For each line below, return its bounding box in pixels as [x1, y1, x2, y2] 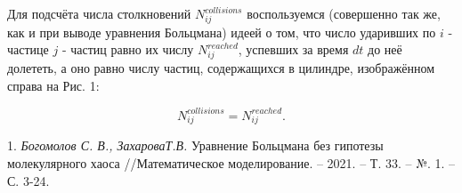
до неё [368, 40, 402, 59]
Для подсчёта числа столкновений [7, 4, 191, 22]
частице [7, 40, 49, 59]
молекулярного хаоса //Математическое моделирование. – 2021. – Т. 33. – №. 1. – [7, 154, 456, 173]
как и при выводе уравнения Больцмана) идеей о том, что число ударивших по [7, 22, 436, 41]
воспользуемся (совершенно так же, [247, 4, 441, 22]
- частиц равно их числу [61, 40, 194, 59]
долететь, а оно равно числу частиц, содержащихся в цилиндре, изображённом [7, 59, 435, 77]
